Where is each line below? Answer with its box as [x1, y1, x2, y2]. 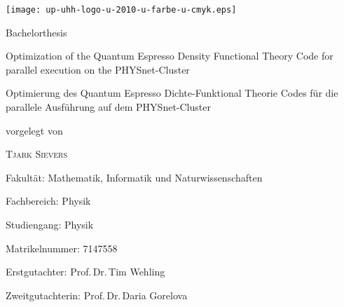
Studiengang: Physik [6, 217, 94, 231]
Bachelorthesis [6, 25, 67, 39]
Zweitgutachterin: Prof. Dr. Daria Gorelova [6, 287, 188, 302]
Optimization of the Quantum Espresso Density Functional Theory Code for [6, 48, 333, 63]
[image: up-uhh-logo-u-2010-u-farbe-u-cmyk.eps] [6, 5, 237, 15]
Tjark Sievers [6, 146, 67, 161]
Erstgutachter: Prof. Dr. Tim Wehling [6, 264, 165, 279]
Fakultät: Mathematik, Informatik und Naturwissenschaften [6, 170, 263, 184]
